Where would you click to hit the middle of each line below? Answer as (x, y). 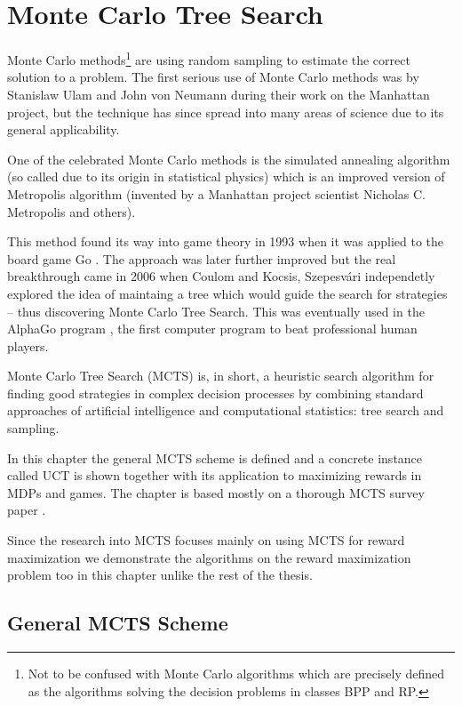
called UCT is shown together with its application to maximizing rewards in (215, 475)
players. (28, 345)
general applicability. (64, 129)
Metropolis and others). (72, 211)
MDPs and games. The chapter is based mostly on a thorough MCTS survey (216, 492)
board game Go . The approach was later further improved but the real (202, 258)
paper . (27, 510)
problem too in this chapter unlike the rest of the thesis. (160, 575)
